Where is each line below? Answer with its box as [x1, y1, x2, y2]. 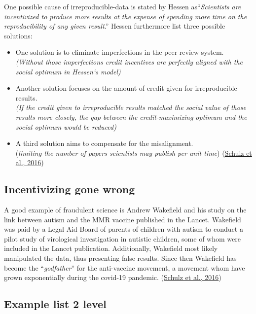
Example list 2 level [4, 296, 107, 312]
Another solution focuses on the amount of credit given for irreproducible [15, 83, 237, 93]
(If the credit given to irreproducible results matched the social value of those [15, 102, 247, 112]
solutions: [4, 30, 33, 40]
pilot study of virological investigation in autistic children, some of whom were [4, 233, 241, 244]
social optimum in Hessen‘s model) [15, 66, 121, 76]
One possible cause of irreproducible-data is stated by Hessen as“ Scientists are [4, 1, 241, 11]
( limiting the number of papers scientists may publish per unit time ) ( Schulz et [15, 147, 252, 158]
